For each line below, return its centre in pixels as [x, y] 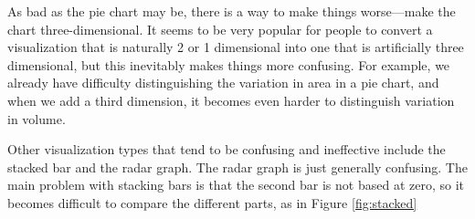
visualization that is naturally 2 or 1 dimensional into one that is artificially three [236, 47]
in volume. [37, 118]
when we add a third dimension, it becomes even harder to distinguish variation [231, 100]
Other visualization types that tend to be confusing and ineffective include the [227, 149]
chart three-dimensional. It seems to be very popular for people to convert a [220, 29]
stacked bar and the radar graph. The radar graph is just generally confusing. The [237, 167]
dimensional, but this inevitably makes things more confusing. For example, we [229, 64]
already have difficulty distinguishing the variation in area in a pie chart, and [223, 83]
